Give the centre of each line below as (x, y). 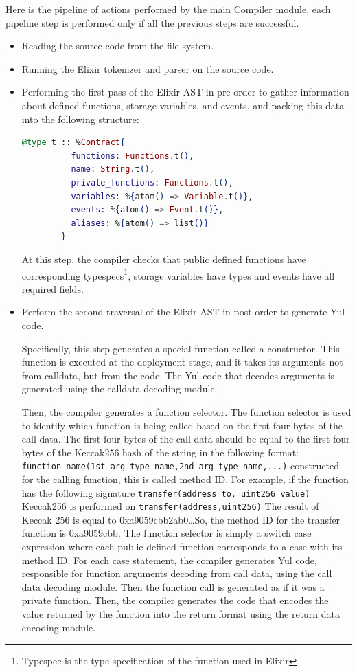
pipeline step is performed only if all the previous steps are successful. (152, 22)
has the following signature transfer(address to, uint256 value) (166, 492)
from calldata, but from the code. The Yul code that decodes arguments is (178, 375)
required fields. (53, 288)
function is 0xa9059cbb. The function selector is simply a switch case (166, 533)
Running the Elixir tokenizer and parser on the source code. (148, 68)
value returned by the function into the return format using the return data (181, 614)
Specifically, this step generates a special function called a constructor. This (181, 348)
